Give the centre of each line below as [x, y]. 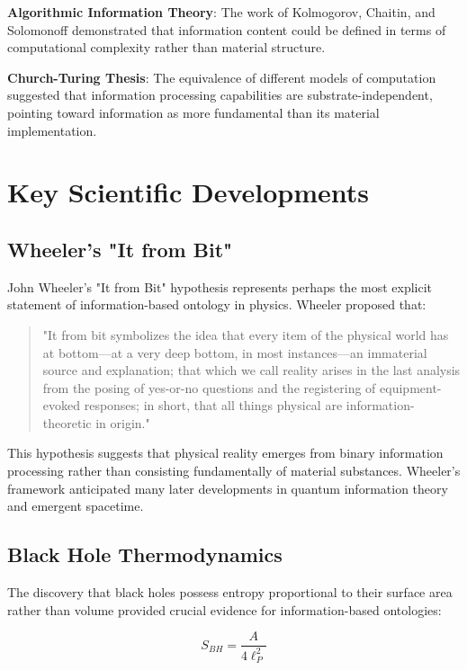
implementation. [52, 130]
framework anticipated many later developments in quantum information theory [228, 488]
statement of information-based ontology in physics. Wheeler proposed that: [217, 304]
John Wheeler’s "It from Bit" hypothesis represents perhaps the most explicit [220, 286]
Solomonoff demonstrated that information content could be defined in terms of [227, 29]
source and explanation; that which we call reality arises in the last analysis [251, 370]
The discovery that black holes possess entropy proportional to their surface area [230, 592]
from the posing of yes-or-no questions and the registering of [209, 387]
